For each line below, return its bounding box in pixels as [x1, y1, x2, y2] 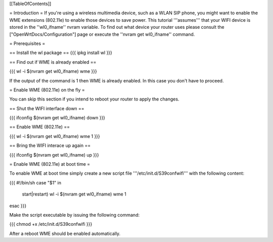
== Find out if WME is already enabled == [9, 59, 97, 65]
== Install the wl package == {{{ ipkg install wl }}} [9, 50, 112, 56]
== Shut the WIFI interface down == [9, 105, 84, 111]
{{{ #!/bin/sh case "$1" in [9, 179, 62, 185]
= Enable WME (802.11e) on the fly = [9, 86, 85, 93]
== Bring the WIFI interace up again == [9, 142, 91, 149]
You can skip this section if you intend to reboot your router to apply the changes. [9, 96, 179, 102]
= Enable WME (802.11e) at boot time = [9, 161, 90, 167]
